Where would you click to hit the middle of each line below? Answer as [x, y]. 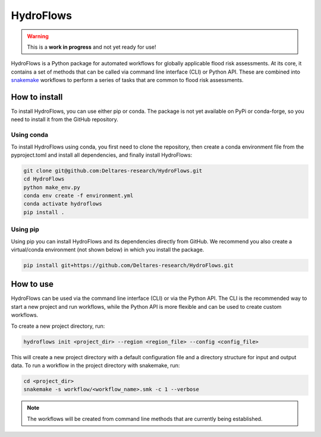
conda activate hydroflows [63, 204]
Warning [38, 36]
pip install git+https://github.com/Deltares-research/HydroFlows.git [129, 265]
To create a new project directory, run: [58, 326]
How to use [32, 284]
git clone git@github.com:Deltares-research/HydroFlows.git [113, 170]
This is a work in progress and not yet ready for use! [92, 47]
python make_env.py [52, 187]
